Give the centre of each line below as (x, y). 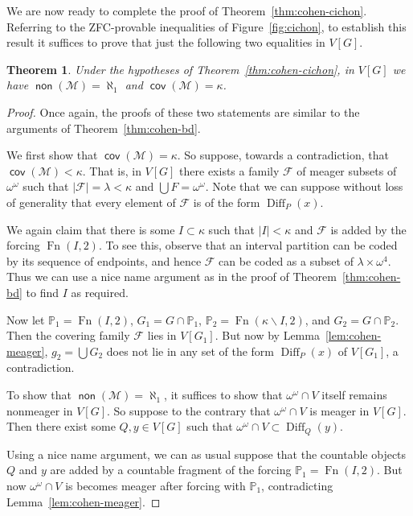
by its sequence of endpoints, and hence (104, 260)
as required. (100, 292)
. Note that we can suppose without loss (304, 186)
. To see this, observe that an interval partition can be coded (248, 245)
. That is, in (112, 170)
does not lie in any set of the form (190, 351)
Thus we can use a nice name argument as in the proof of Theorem (172, 277)
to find (42, 292)
